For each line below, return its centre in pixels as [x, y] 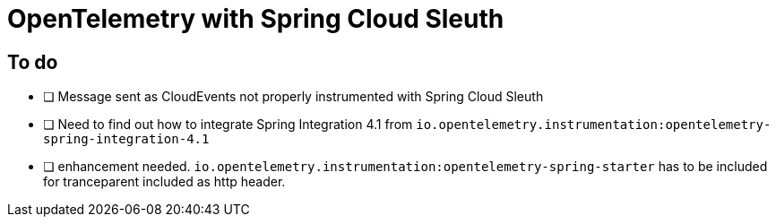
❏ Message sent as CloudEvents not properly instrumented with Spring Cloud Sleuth [293, 97]
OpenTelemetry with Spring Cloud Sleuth [256, 19]
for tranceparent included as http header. [164, 182]
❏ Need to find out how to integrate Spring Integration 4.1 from [228, 125]
